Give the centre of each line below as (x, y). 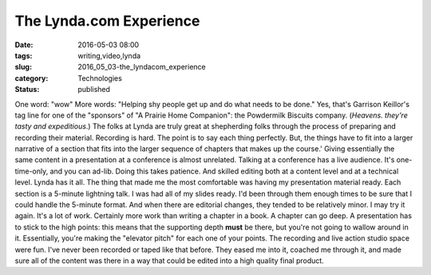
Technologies (100, 78)
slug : (23, 67)
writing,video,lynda (109, 55)
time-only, (32, 171)
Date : (24, 45)
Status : (27, 90)
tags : (24, 55)
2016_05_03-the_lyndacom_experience (142, 67)
